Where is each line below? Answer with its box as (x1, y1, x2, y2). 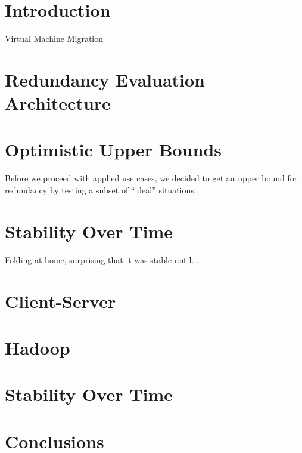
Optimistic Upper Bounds (5, 137, 222, 162)
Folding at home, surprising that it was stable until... (5, 253, 198, 266)
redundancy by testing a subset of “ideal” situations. (5, 184, 197, 196)
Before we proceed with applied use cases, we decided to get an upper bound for (5, 172, 298, 184)
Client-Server (5, 288, 116, 313)
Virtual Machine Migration (5, 32, 104, 45)
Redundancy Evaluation (5, 67, 206, 91)
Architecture (5, 91, 111, 115)
